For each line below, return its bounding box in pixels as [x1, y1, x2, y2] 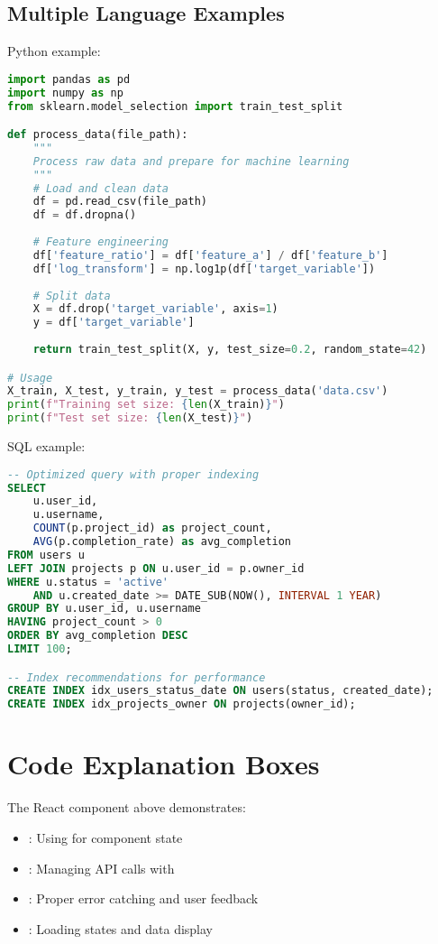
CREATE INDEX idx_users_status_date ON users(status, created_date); [7, 684, 433, 698]
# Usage [7, 371, 53, 384]
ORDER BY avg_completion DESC [7, 629, 188, 643]
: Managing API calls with [28, 858, 175, 877]
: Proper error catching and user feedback [28, 889, 259, 908]
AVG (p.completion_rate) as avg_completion [32, 535, 292, 549]
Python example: [7, 42, 101, 60]
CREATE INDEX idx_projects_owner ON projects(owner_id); [7, 698, 356, 711]
